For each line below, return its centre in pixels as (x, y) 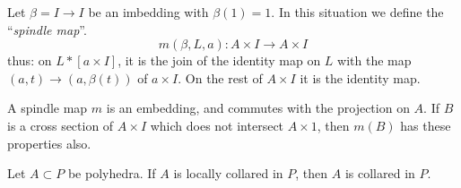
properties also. (49, 143)
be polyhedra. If (112, 173)
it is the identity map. (360, 77)
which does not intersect (217, 125)
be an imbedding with (148, 12)
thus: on (30, 60)
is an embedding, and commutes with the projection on (258, 108)
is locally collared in (228, 173)
